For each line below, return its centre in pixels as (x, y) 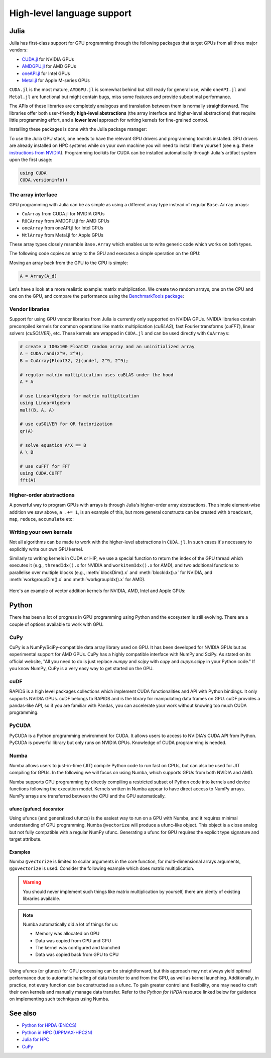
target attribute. (26, 839)
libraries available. (41, 899)
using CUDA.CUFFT (41, 473)
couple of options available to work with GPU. (56, 624)
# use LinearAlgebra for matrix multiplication (79, 396)
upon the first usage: (31, 159)
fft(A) (28, 480)
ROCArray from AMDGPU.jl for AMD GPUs (66, 221)
